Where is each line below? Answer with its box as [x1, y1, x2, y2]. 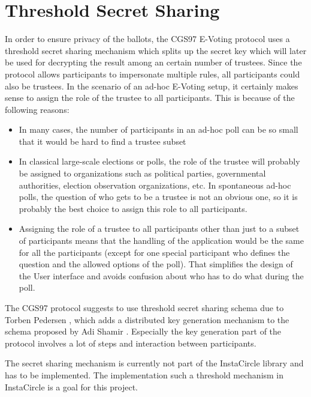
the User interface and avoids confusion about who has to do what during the [19, 269, 304, 282]
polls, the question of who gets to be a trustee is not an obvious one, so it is [19, 190, 298, 203]
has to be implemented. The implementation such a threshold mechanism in [5, 368, 284, 381]
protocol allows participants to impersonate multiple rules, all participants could [5, 67, 300, 80]
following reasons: [5, 103, 70, 115]
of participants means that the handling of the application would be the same [19, 234, 304, 247]
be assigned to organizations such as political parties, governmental [19, 167, 266, 180]
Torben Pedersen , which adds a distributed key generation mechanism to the [5, 313, 289, 326]
